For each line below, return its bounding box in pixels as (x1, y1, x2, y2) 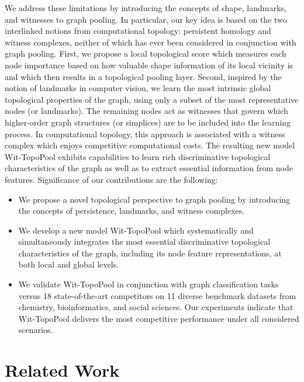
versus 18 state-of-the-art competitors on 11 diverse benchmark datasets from (18, 289, 296, 301)
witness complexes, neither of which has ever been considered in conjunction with (5, 36, 296, 48)
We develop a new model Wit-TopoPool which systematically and (18, 224, 254, 236)
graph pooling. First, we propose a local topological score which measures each (5, 47, 286, 60)
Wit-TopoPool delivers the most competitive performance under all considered (18, 312, 299, 324)
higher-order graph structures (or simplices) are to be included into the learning (5, 116, 291, 128)
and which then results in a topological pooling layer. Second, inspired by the (5, 70, 282, 82)
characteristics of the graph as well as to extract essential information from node (5, 162, 293, 174)
